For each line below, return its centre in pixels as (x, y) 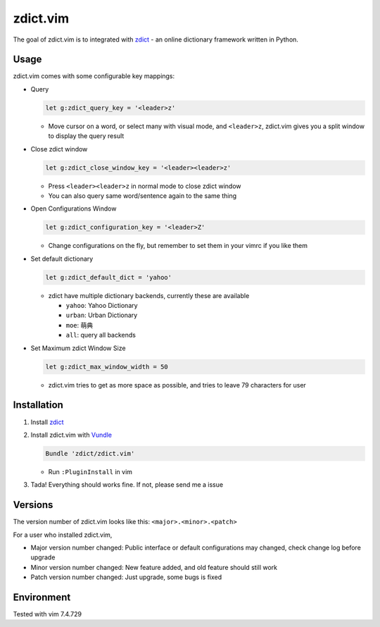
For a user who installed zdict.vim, (63, 535)
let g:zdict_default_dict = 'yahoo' (109, 277)
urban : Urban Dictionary (102, 315)
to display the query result (86, 136)
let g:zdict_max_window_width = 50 (107, 367)
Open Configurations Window (74, 209)
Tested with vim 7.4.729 (47, 614)
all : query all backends (101, 335)
